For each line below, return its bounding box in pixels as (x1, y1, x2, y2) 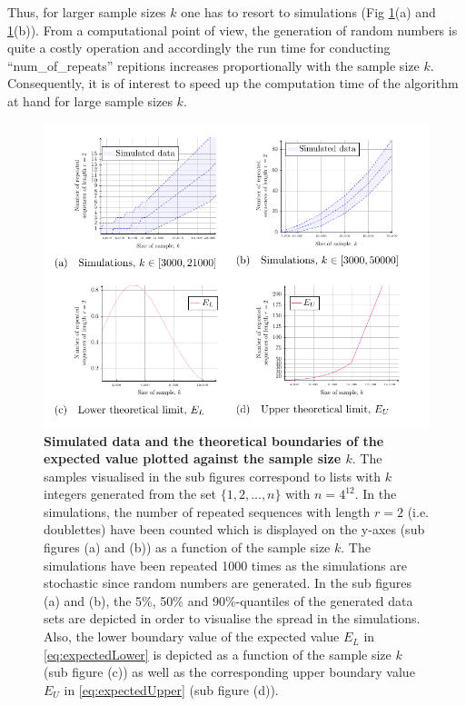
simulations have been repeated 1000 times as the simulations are (44, 555, 407, 574)
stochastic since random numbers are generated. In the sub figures (44, 573, 412, 592)
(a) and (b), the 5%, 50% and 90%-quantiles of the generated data (44, 591, 413, 610)
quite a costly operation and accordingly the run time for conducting (7, 38, 391, 57)
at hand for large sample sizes (7, 91, 173, 110)
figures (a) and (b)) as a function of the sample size (44, 538, 331, 557)
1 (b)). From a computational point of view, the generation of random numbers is (7, 20, 458, 39)
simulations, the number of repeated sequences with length (44, 502, 371, 521)
